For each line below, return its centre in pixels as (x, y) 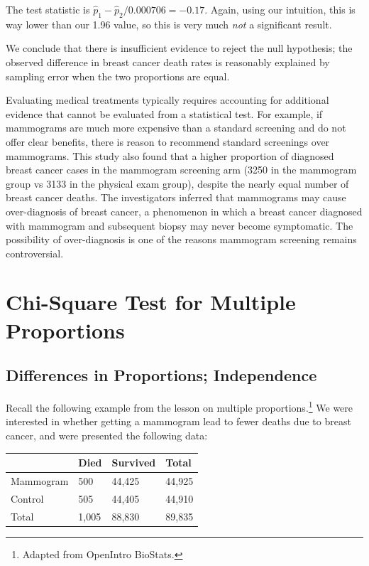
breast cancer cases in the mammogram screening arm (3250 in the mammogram (181, 170)
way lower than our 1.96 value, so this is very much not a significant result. (169, 24)
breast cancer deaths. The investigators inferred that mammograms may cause (176, 197)
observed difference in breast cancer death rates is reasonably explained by (168, 62)
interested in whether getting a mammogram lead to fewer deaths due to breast (178, 421)
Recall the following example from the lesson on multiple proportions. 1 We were (180, 406)
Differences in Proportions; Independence (161, 375)
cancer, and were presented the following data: (107, 435)
